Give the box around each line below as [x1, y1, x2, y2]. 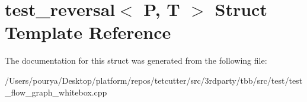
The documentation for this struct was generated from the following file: [5, 54, 267, 67]
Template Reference [5, 20, 171, 44]
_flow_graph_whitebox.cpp [5, 85, 107, 98]
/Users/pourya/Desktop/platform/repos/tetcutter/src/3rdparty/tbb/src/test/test [5, 74, 303, 86]
